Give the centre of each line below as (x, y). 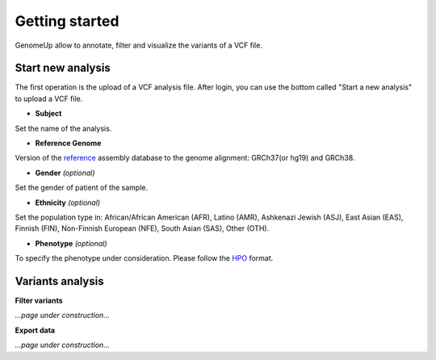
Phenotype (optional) (71, 243)
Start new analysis (63, 68)
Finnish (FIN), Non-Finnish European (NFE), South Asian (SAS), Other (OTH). (142, 228)
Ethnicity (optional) (68, 203)
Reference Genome (68, 143)
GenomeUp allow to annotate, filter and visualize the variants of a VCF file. (138, 45)
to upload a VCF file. (49, 98)
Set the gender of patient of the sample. (82, 188)
